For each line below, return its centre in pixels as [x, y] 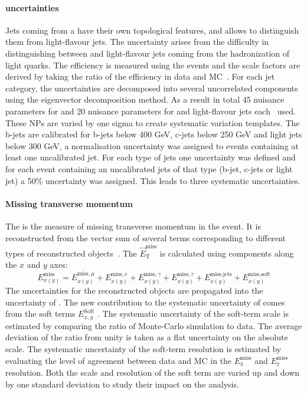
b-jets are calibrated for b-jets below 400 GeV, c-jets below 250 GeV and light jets [154, 134]
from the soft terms [40, 313]
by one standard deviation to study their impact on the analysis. [122, 384]
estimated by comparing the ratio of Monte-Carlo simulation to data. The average [154, 325]
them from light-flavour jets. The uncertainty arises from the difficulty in [137, 42]
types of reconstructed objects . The [71, 253]
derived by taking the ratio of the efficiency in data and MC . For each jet [140, 76]
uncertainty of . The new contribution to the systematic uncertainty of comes [145, 302]
